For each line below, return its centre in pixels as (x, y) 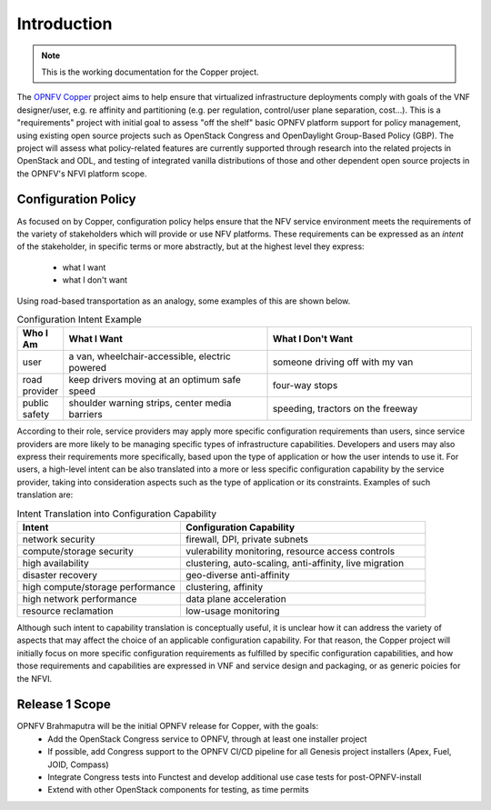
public (35, 403)
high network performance (80, 599)
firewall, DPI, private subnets (247, 539)
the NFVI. (35, 678)
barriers (86, 415)
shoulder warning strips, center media (150, 403)
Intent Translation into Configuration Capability (117, 514)
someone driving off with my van (343, 362)
